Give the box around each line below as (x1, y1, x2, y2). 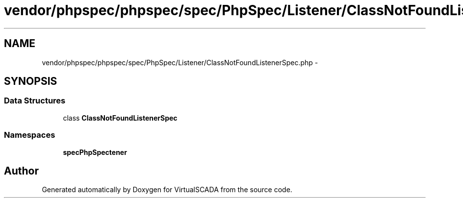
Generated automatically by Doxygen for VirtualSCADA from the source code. (42, 185, 292, 194)
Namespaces (4, 130, 55, 140)
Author (4, 164, 39, 177)
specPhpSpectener (63, 148, 127, 156)
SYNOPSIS (4, 75, 57, 88)
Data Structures (4, 96, 66, 106)
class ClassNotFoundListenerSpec (63, 113, 178, 122)
